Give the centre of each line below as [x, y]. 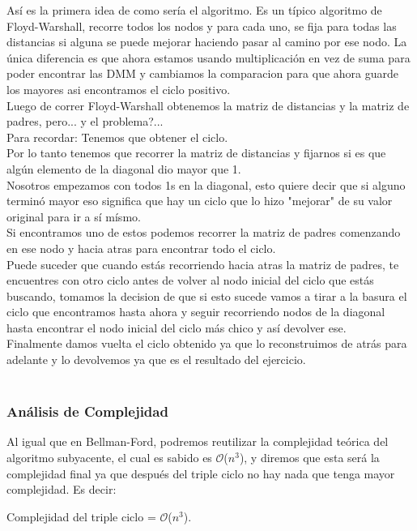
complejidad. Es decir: [62, 489]
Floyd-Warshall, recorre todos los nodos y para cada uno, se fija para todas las [202, 26]
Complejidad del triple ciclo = [81, 516]
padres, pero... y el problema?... [85, 121]
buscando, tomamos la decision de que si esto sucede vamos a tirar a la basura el [207, 295]
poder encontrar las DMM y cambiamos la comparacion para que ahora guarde [203, 73]
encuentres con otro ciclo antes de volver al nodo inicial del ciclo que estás [190, 280]
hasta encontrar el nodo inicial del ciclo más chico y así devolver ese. [177, 327]
